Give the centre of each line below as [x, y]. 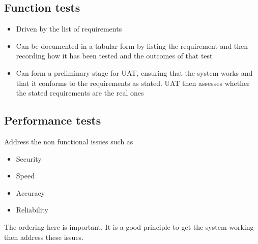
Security [29, 158]
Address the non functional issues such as [69, 141]
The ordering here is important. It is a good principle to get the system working [129, 226]
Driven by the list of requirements [69, 29]
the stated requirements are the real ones [80, 93]
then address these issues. [44, 237]
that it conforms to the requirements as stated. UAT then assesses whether [133, 83]
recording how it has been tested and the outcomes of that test [114, 56]
